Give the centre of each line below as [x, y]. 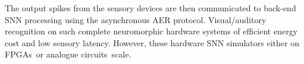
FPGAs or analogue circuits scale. [68, 54]
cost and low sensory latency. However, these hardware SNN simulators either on [152, 42]
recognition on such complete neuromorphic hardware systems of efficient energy [151, 31]
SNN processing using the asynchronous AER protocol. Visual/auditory [136, 19]
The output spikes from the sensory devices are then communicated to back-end [151, 8]
